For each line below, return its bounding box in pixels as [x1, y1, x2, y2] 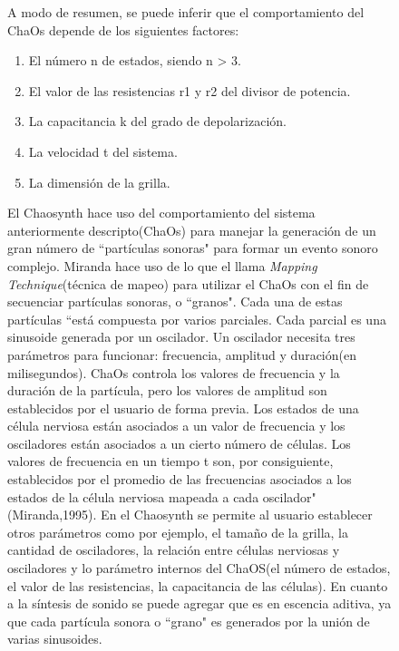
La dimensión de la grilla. [28, 172, 170, 191]
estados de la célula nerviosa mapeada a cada [7, 487, 259, 506]
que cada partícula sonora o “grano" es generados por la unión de [7, 611, 370, 630]
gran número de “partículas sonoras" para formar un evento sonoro [7, 238, 378, 257]
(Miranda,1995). [7, 505, 97, 524]
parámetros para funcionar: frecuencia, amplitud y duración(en [7, 345, 356, 364]
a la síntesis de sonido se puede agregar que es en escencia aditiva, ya [7, 594, 392, 613]
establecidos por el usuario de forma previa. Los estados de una [7, 398, 359, 417]
